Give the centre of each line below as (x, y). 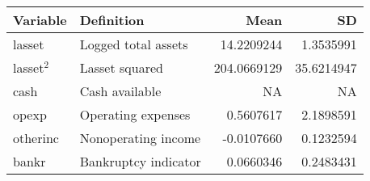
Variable (40, 20)
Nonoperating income (140, 138)
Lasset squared (121, 67)
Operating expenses (135, 114)
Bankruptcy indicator (140, 161)
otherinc (36, 138)
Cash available (120, 91)
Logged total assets (134, 44)
